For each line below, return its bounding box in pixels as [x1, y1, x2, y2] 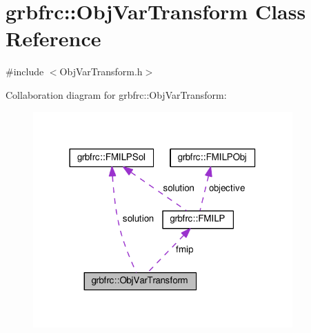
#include [6, 64, 44, 79]
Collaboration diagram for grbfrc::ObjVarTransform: [6, 87, 227, 102]
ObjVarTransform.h [59, 64, 143, 79]
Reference [6, 24, 101, 53]
